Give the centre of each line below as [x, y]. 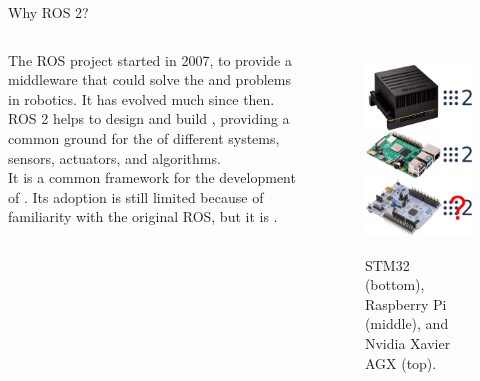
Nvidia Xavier [407, 342]
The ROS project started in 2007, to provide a [150, 59]
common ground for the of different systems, [144, 137]
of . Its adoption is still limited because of [136, 196]
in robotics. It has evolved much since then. [141, 98]
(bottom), [394, 284]
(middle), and [406, 323]
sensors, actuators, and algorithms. [114, 157]
